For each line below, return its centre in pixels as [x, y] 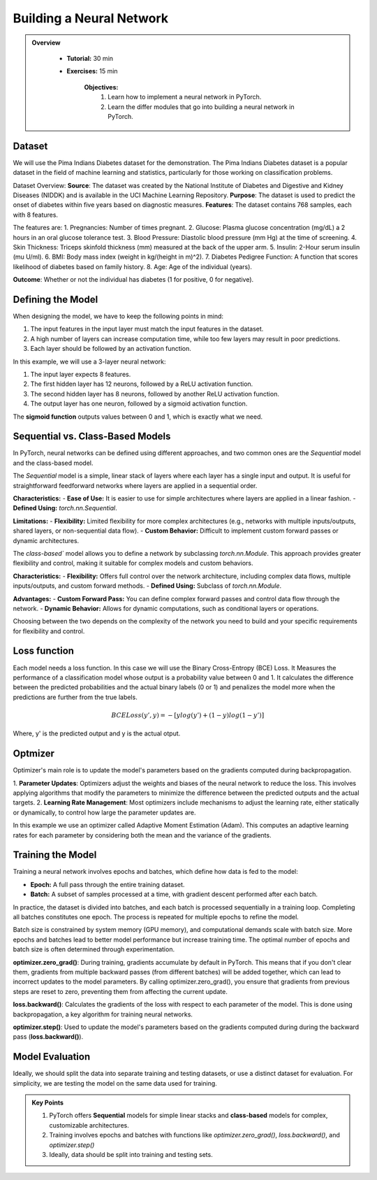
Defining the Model [56, 300]
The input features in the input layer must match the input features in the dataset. [147, 329]
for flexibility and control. [49, 631]
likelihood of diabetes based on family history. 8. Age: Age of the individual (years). [133, 266]
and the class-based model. [53, 463]
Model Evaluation [52, 1057]
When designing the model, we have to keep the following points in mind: [118, 316]
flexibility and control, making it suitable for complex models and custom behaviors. [133, 563]
